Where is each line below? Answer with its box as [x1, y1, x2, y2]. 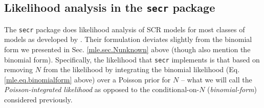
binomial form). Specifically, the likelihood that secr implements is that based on [4, 54, 260, 64]
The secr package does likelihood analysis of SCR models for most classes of [4, 24, 245, 34]
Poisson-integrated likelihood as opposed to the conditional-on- [4, 84, 200, 95]
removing [4, 64, 33, 75]
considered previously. [4, 94, 73, 105]
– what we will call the [181, 74, 252, 84]
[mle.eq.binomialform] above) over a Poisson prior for [4, 74, 171, 84]
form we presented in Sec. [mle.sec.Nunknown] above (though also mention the [4, 44, 251, 55]
